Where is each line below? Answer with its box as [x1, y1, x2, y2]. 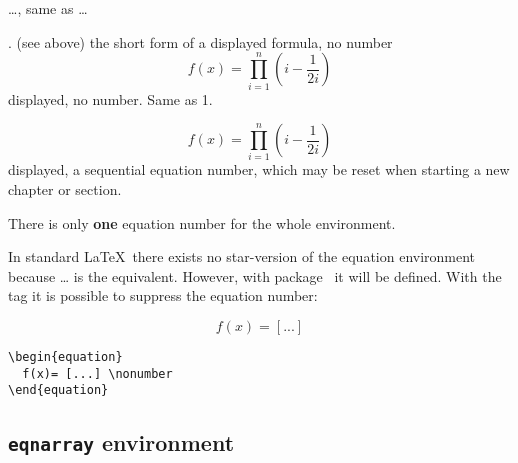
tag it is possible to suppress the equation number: [8, 285, 318, 306]
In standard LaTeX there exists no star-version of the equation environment [8, 246, 476, 267]
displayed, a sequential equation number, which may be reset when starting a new [8, 159, 510, 180]
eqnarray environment [8, 427, 235, 458]
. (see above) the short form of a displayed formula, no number [8, 31, 393, 52]
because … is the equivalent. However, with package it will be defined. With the [8, 265, 502, 286]
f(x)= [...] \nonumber [22, 366, 173, 381]
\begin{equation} [8, 350, 123, 364]
